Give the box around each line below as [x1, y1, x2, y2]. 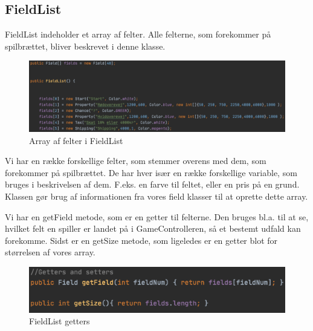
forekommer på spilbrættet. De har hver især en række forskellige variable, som [5, 166, 297, 179]
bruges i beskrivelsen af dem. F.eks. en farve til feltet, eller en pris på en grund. [5, 178, 300, 191]
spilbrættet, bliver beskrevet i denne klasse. [5, 39, 166, 52]
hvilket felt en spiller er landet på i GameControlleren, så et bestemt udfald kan [5, 222, 301, 235]
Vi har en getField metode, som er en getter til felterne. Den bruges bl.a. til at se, [5, 210, 309, 223]
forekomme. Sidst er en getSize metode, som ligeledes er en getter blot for [5, 234, 278, 246]
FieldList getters [29, 315, 90, 327]
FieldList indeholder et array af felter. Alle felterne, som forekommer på [5, 28, 271, 41]
